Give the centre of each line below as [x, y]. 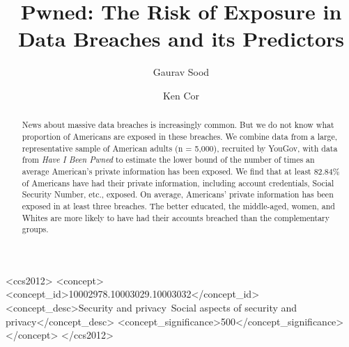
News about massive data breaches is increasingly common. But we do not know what [178, 125]
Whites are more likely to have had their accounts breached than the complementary [176, 217]
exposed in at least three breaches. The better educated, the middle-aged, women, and [178, 205]
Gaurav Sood [181, 72]
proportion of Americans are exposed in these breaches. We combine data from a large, [180, 136]
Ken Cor [181, 95]
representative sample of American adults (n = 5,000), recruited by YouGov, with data [180, 148]
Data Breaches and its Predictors [181, 39]
